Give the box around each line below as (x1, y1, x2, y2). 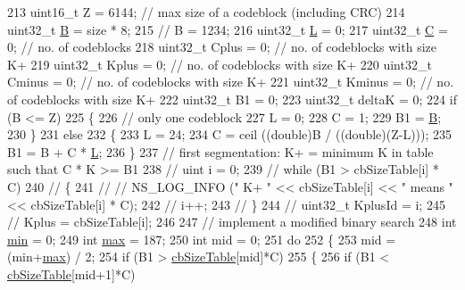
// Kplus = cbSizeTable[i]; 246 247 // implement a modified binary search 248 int (7, 212, 457, 231)
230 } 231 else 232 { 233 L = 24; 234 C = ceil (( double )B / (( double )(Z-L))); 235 (7, 125, 453, 144)
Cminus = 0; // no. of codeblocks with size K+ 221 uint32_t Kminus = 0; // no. (7, 72, 454, 91)
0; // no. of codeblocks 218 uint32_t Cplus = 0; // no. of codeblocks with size (7, 37, 436, 56)
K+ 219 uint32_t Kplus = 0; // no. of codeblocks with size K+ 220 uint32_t (7, 54, 432, 73)
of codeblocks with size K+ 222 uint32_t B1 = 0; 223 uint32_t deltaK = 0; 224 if (7, 89, 457, 108)
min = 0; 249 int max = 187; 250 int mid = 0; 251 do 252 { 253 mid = (7, 229, 396, 248)
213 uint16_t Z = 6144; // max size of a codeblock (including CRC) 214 (7, 3, 405, 21)
